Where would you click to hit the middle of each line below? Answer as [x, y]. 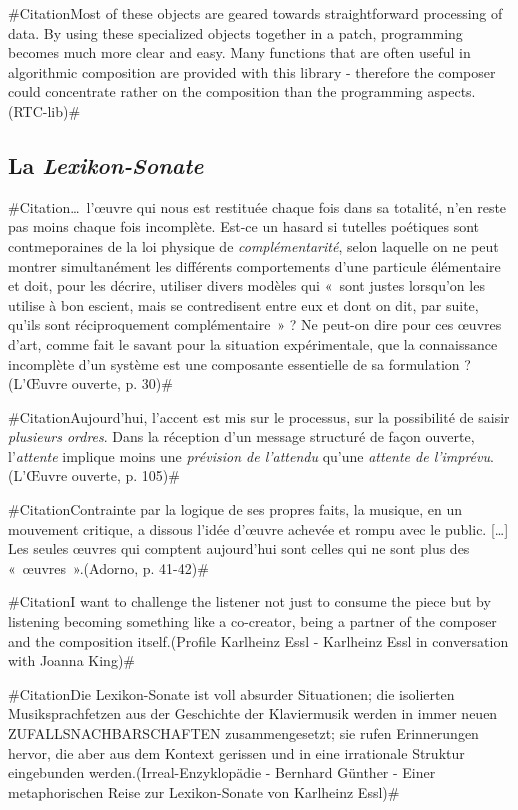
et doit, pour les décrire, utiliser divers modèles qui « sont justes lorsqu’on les [246, 285]
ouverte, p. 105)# [125, 475]
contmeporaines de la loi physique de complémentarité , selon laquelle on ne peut [253, 245]
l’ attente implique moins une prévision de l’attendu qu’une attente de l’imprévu [249, 455]
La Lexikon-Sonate [106, 164]
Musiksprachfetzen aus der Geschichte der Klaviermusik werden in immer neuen [253, 713]
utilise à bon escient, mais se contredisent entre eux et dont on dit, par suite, [243, 304]
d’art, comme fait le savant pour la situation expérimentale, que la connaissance [253, 343]
